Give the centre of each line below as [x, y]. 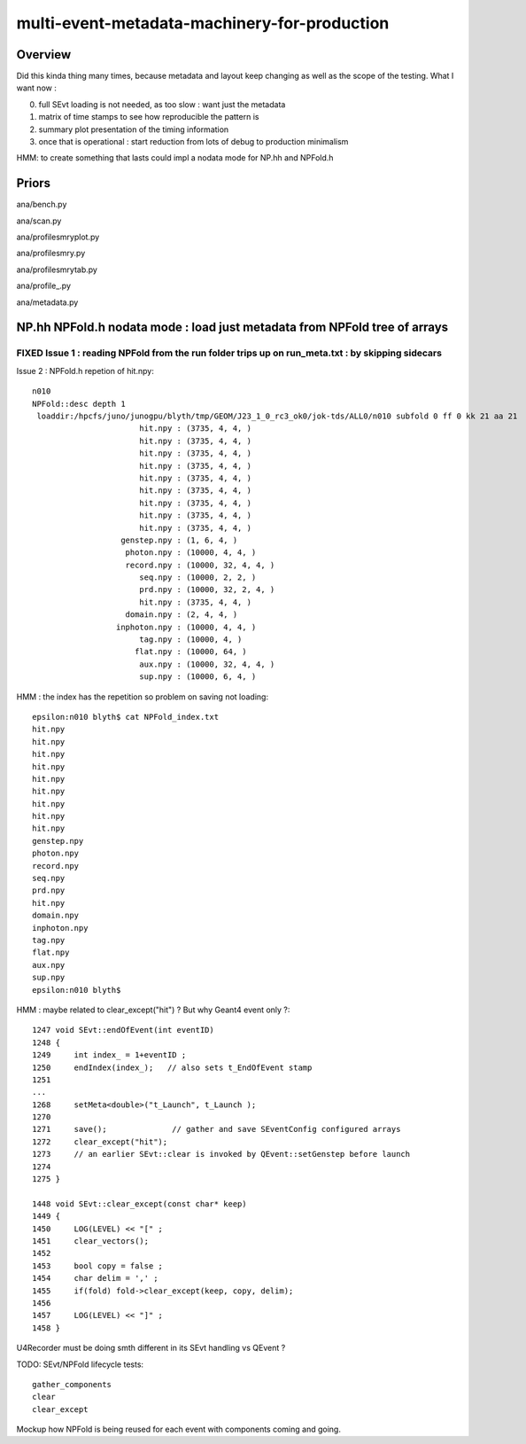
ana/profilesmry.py [51, 254]
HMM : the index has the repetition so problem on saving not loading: [143, 697]
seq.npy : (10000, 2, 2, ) [197, 578]
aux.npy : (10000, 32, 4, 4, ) [207, 664]
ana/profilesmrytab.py [57, 269]
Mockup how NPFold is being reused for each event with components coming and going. [178, 1429]
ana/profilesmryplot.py [58, 237]
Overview [44, 55]
